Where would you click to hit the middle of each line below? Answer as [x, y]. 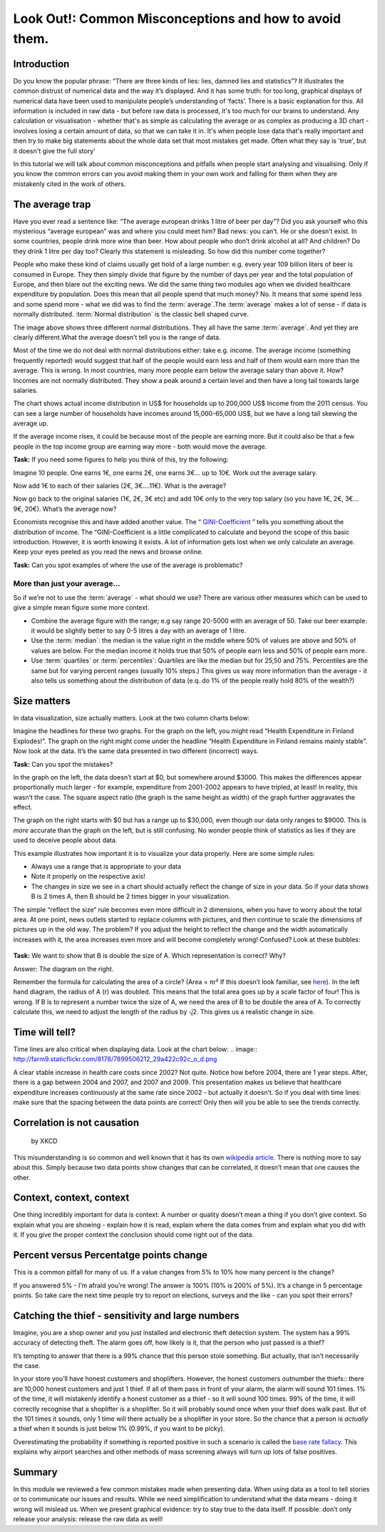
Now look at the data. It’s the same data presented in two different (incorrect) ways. [136, 751]
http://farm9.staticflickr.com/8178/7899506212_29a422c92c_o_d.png [115, 1059]
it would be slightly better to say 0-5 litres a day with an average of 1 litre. [138, 630]
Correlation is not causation [76, 1122]
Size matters [42, 701]
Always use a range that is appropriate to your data [106, 867]
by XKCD [44, 1141]
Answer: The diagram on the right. [63, 969]
